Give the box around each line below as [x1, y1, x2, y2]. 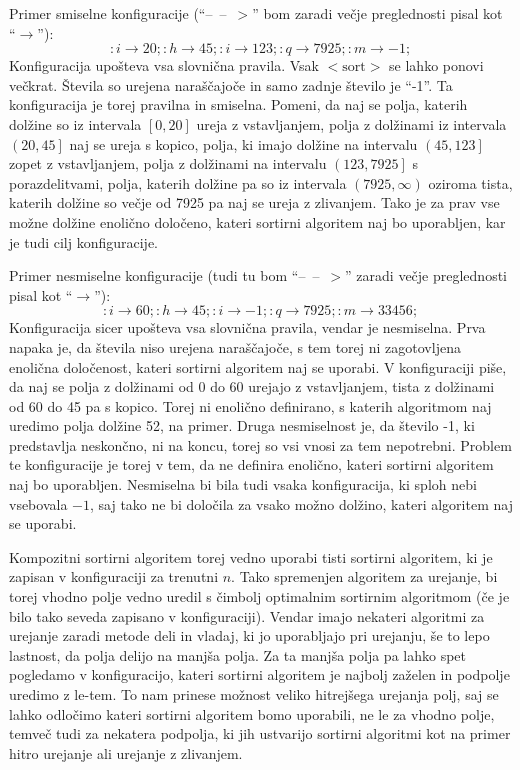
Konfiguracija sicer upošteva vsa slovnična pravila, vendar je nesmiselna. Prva [9, 317, 486, 338]
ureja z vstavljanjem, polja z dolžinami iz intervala [196, 113, 507, 134]
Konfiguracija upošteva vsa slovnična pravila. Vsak [9, 55, 319, 76]
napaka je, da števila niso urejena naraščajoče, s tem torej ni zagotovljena [9, 336, 461, 357]
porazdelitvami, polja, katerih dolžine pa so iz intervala [9, 172, 347, 193]
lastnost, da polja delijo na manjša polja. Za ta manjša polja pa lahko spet [9, 644, 466, 665]
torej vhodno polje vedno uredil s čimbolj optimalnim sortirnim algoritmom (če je [9, 586, 510, 607]
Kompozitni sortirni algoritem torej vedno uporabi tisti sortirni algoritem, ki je [9, 546, 493, 567]
